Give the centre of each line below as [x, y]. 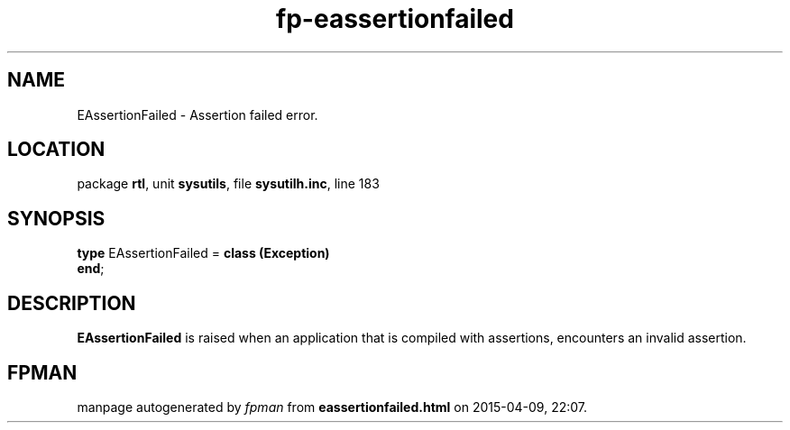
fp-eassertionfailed [395, 19]
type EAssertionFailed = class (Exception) [203, 253]
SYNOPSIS [56, 218]
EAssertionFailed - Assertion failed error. [197, 114]
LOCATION [56, 150]
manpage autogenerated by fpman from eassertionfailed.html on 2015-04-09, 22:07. [332, 407]
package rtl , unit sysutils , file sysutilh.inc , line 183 [228, 184]
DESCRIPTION [72, 303]
